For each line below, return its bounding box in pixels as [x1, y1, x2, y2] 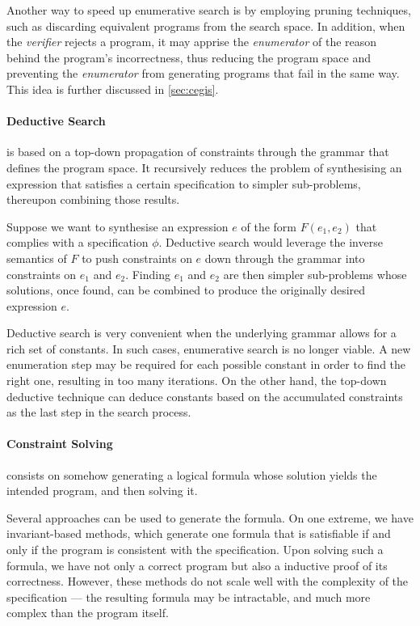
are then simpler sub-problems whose [223, 265, 407, 282]
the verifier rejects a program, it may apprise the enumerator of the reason [6, 33, 377, 50]
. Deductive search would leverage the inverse [158, 234, 383, 251]
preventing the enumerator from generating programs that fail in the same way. [6, 65, 400, 82]
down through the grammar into [204, 249, 365, 266]
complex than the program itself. [6, 604, 169, 621]
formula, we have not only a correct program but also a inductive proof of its [6, 556, 388, 573]
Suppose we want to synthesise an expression [6, 218, 229, 235]
